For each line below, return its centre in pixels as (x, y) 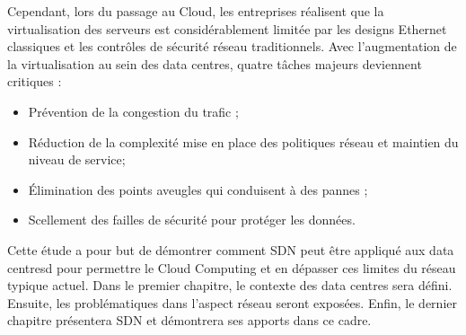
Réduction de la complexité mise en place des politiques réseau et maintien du (243, 141)
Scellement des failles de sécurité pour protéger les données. (192, 220)
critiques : (35, 81)
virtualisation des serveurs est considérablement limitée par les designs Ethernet (227, 28)
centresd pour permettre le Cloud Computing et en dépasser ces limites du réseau (232, 267)
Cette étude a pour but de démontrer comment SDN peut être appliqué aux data (231, 249)
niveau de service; (77, 159)
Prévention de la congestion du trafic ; (133, 111)
